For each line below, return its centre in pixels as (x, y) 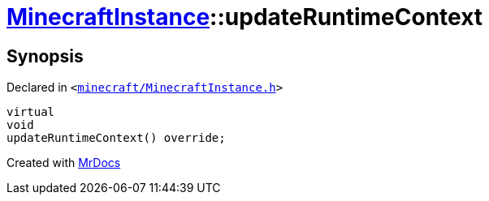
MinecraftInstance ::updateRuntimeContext (245, 17)
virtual (31, 112)
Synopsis (45, 56)
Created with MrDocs (64, 163)
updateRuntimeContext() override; (116, 138)
